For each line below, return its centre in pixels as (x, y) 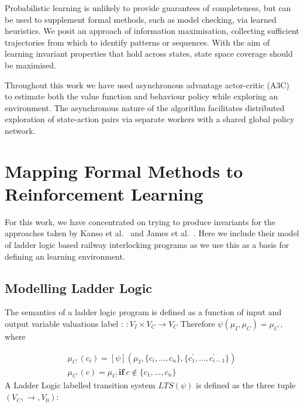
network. (20, 130)
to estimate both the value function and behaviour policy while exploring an (141, 96)
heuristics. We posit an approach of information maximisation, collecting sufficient (152, 31)
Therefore (198, 324)
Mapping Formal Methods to (124, 170)
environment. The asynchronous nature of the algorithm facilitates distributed (145, 107)
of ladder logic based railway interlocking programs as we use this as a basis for (147, 245)
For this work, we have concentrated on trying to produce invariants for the (140, 221)
